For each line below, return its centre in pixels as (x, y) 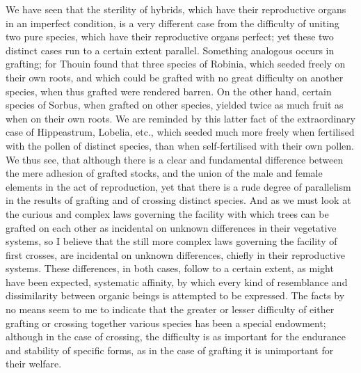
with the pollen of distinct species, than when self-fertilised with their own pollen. (180, 145)
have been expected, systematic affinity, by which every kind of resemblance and (177, 281)
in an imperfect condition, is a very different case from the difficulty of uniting (173, 23)
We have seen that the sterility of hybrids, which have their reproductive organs (176, 9)
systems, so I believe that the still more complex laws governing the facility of (171, 241)
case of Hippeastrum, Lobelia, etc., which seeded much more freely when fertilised (180, 132)
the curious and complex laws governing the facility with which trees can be (167, 213)
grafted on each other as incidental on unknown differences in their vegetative (171, 227)
